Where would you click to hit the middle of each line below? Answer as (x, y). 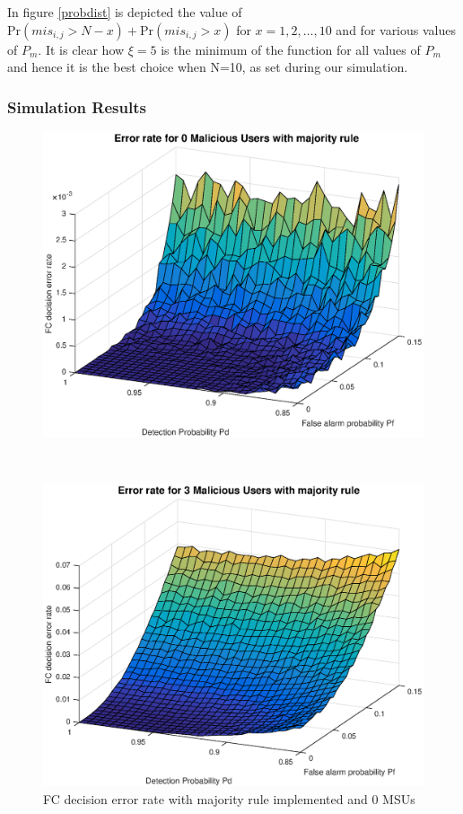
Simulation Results (77, 106)
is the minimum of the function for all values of (291, 49)
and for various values (396, 29)
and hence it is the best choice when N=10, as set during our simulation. (208, 67)
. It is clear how (81, 49)
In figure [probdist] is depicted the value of (125, 12)
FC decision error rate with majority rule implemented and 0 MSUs (229, 798)
